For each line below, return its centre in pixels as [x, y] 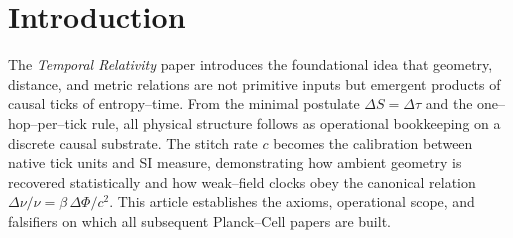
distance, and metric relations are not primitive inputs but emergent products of [254, 83]
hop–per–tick [48, 122]
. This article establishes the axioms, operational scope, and [292, 201]
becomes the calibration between [373, 142]
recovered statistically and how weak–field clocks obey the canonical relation [242, 181]
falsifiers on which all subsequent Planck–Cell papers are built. [199, 220]
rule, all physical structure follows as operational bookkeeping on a [296, 122]
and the [449, 103]
